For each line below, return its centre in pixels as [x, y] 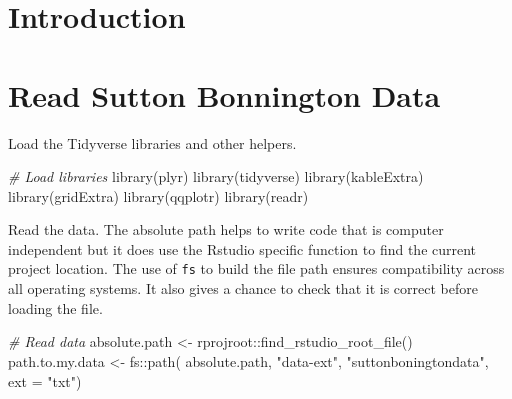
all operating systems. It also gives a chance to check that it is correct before [243, 288]
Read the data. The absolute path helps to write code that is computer [226, 229]
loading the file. [55, 307]
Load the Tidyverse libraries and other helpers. [152, 142]
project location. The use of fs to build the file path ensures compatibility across [256, 268]
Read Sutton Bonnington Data [224, 94]
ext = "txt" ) [45, 380]
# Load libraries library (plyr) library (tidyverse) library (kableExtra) [216, 176]
